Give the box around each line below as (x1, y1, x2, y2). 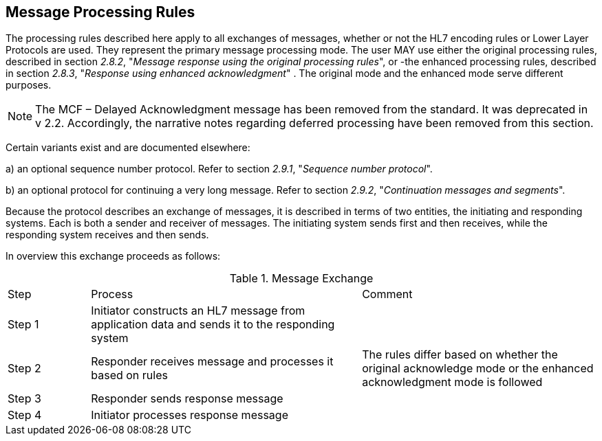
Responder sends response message (91, 392, 283, 406)
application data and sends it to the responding (91, 317, 335, 332)
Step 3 (8, 392, 41, 406)
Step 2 (8, 361, 41, 376)
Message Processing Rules (6, 3, 195, 21)
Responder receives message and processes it (91, 354, 334, 369)
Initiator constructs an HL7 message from (91, 304, 305, 318)
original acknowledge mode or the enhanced (362, 361, 594, 376)
